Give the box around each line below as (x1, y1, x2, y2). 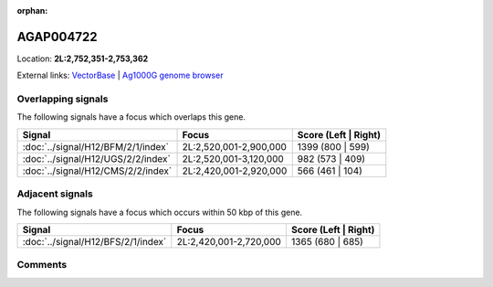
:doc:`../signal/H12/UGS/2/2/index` (22, 152, 171, 165)
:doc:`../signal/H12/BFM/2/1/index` (22, 140, 169, 153)
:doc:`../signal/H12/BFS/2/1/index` (22, 235, 167, 248)
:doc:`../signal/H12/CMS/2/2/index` (22, 165, 173, 177)
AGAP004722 (16, 28, 98, 45)
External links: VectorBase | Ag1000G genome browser (16, 69, 224, 81)
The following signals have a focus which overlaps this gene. (16, 112, 246, 122)
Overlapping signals (16, 92, 109, 105)
